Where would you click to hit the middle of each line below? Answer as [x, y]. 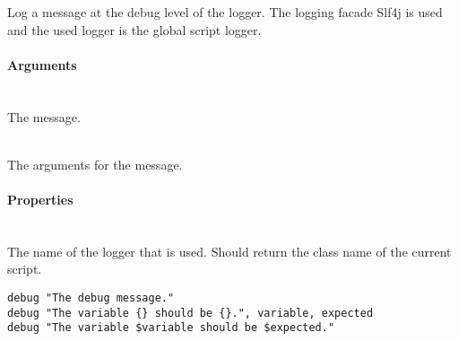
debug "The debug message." [91, 297]
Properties [40, 199]
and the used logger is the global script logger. [134, 29]
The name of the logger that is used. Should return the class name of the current [229, 251]
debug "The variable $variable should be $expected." [171, 328]
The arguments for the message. [95, 164]
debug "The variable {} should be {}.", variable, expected [190, 313]
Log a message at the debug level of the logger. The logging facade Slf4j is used [225, 12]
